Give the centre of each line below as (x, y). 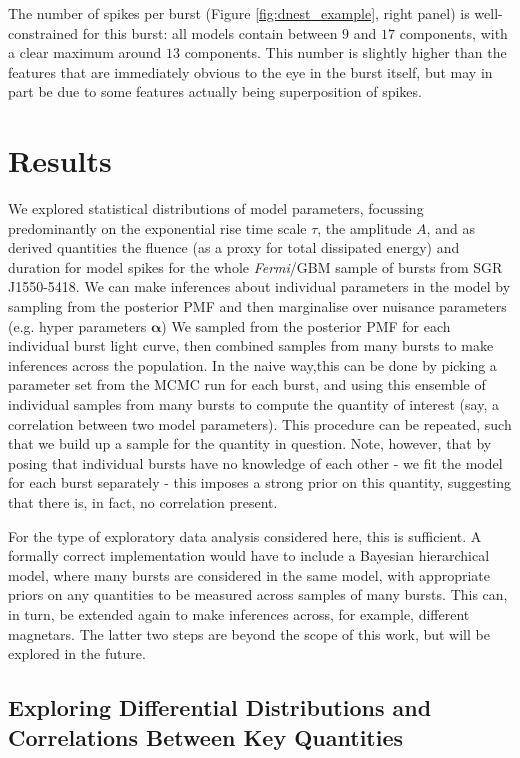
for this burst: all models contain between (210, 32)
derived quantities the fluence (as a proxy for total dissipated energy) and (234, 247)
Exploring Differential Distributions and (220, 707)
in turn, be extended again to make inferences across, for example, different (239, 613)
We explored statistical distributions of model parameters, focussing (216, 208)
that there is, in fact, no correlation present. (143, 502)
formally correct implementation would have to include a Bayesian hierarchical (249, 555)
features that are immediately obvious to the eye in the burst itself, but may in (250, 71)
